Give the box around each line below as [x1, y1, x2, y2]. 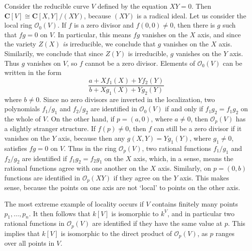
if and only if [164, 103, 203, 114]
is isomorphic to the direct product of [60, 228, 172, 238]
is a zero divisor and [74, 20, 134, 30]
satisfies [4, 143, 27, 153]
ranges [215, 228, 235, 238]
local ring [4, 20, 32, 30]
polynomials [4, 103, 40, 114]
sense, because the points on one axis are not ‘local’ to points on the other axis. [4, 182, 240, 192]
